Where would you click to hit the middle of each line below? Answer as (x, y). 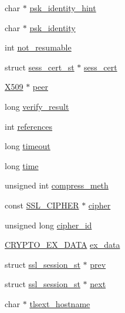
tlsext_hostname (60, 303)
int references (29, 126)
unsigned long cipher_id (48, 225)
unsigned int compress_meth (57, 185)
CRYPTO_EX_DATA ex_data (62, 245)
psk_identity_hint (63, 8)
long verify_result (37, 106)
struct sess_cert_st (40, 67)
